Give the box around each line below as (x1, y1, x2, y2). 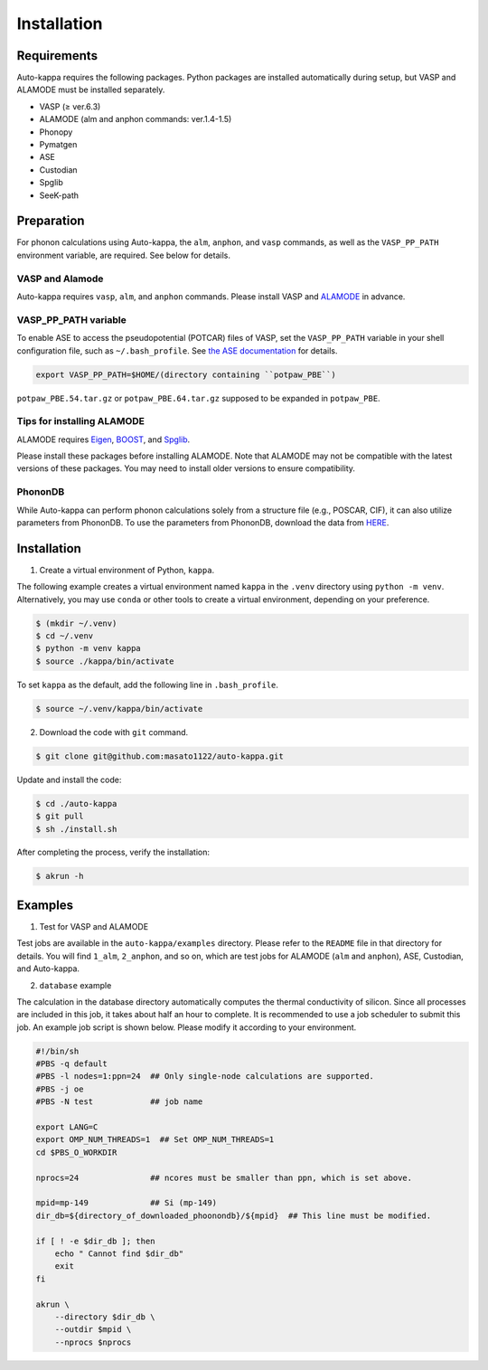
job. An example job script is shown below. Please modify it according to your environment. (16, 1022, 357, 1033)
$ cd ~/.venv (35, 631, 94, 641)
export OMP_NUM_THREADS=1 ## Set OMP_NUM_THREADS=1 (35, 1135, 275, 1145)
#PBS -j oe (35, 1083, 84, 1094)
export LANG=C (35, 1122, 99, 1132)
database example (39, 979, 112, 990)
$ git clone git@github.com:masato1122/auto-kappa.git (35, 751, 284, 761)
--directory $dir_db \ (54, 1311, 155, 1322)
